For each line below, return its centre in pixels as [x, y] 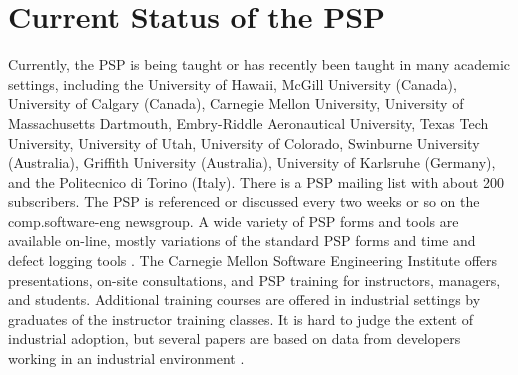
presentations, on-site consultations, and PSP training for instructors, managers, [254, 279]
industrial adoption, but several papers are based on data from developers [234, 338]
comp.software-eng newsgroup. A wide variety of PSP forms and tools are [233, 220]
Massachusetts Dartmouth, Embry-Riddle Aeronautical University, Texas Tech [248, 122]
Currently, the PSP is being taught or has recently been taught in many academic [259, 64]
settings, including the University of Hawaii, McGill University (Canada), [232, 83]
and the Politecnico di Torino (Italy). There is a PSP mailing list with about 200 [256, 181]
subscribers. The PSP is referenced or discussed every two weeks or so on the [244, 201]
